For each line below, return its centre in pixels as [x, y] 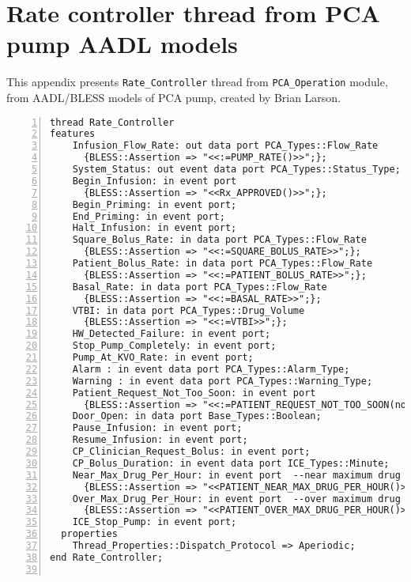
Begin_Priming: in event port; [155, 204]
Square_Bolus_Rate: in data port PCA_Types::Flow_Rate [219, 240]
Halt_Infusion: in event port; [155, 228]
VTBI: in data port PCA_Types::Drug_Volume [189, 310]
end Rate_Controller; [107, 557]
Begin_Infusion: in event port [155, 181]
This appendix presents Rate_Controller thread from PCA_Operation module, [197, 82]
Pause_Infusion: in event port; [157, 428]
